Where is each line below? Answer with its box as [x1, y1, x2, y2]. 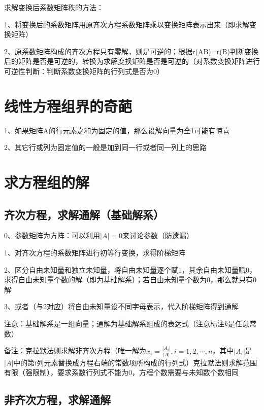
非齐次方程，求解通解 [4, 392, 111, 407]
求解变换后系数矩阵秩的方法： [4, 2, 104, 12]
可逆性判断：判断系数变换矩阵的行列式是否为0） [4, 65, 164, 76]
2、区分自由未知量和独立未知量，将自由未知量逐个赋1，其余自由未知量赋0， [4, 264, 256, 275]
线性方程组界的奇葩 [4, 95, 133, 116]
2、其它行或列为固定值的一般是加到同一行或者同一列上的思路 [4, 142, 207, 153]
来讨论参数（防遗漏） [122, 230, 193, 241]
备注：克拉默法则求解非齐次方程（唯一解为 [4, 345, 146, 356]
